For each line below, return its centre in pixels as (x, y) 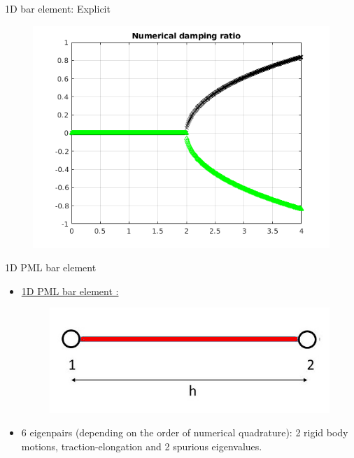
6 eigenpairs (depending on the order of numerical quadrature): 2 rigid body (185, 432)
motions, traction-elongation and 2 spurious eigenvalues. (142, 446)
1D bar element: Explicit (58, 8)
